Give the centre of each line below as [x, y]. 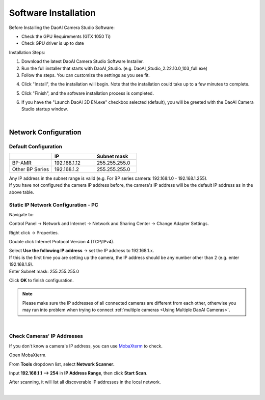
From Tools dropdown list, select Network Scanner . [62, 364]
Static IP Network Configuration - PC [54, 205]
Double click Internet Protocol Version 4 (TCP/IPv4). [62, 242]
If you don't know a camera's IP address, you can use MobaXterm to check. [86, 346]
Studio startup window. [45, 109]
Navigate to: [21, 214]
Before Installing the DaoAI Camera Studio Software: [62, 28]
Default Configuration [36, 146]
